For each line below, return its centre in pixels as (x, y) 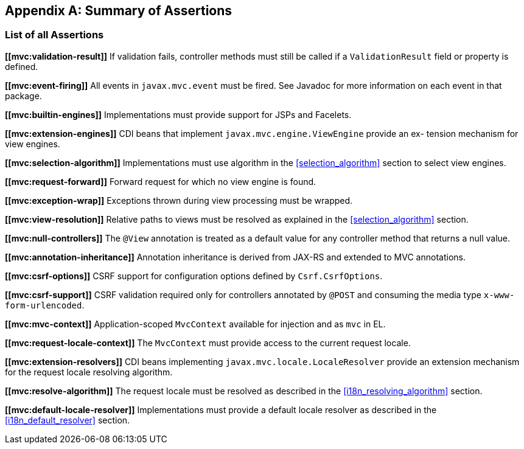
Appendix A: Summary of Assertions (119, 11)
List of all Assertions (54, 35)
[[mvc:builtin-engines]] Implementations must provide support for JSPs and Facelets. (178, 114)
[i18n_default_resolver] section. (68, 420)
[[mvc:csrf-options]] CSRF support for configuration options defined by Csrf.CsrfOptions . (194, 276)
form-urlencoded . (45, 305)
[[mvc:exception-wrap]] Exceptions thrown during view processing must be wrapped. (179, 200)
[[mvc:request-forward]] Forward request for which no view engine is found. (161, 181)
